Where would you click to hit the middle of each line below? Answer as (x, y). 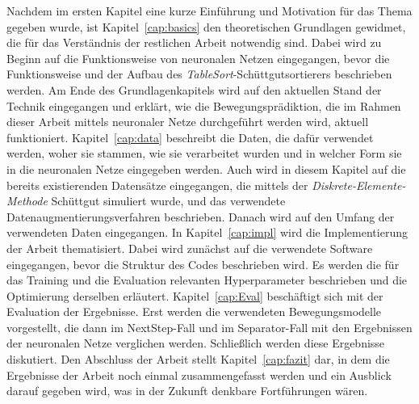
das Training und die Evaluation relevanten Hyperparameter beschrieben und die (207, 280)
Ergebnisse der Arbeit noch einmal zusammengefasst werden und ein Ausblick (199, 375)
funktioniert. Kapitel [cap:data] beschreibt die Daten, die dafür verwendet (190, 137)
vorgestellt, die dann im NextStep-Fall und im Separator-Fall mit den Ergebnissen (209, 327)
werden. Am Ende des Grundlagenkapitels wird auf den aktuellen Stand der (194, 89)
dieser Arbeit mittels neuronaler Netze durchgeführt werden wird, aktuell (188, 122)
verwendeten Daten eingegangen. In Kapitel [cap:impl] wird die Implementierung (207, 232)
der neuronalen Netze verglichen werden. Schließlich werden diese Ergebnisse (196, 343)
